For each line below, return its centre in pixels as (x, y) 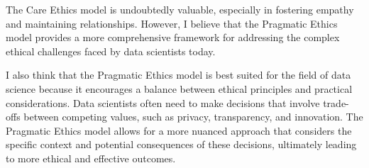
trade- (336, 102)
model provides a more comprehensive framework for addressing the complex (173, 37)
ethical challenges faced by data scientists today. (111, 51)
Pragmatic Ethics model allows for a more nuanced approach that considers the (179, 130)
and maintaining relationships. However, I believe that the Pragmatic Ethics (172, 23)
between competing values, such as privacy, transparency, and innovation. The (193, 117)
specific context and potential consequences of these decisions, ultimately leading (181, 144)
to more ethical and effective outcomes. (91, 158)
